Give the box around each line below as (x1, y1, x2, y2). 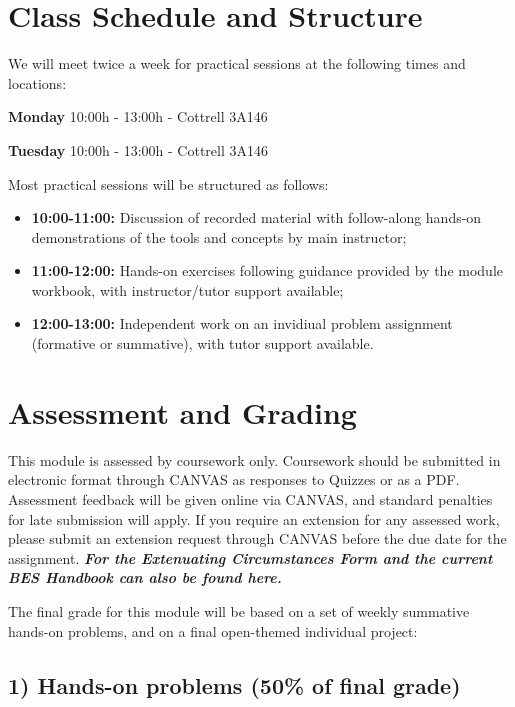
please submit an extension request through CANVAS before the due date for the (8, 528, 507, 549)
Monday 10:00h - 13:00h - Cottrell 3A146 (8, 106, 268, 127)
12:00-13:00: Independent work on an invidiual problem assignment (31, 313, 453, 334)
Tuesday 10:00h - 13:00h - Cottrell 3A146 (8, 139, 268, 160)
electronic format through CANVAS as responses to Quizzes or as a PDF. (8, 469, 460, 490)
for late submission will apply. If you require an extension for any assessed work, (8, 508, 500, 529)
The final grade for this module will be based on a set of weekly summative (8, 600, 470, 621)
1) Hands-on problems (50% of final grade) (8, 669, 461, 700)
